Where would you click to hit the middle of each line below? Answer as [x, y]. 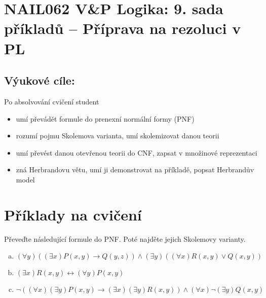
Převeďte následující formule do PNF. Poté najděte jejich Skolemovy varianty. [125, 238]
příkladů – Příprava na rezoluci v [123, 28]
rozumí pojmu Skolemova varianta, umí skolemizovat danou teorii [118, 136]
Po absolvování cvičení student [52, 101]
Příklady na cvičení [73, 214]
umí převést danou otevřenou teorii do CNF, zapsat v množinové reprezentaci [137, 152]
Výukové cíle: [40, 80]
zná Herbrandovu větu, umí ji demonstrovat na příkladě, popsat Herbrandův [135, 170]
